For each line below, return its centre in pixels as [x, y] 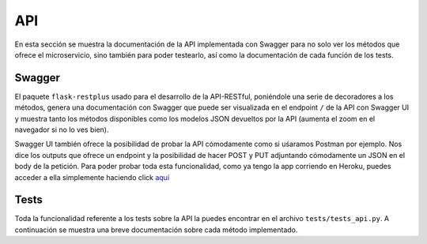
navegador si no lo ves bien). [62, 130]
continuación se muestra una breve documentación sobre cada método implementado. [156, 230]
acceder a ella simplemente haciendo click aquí [92, 177]
